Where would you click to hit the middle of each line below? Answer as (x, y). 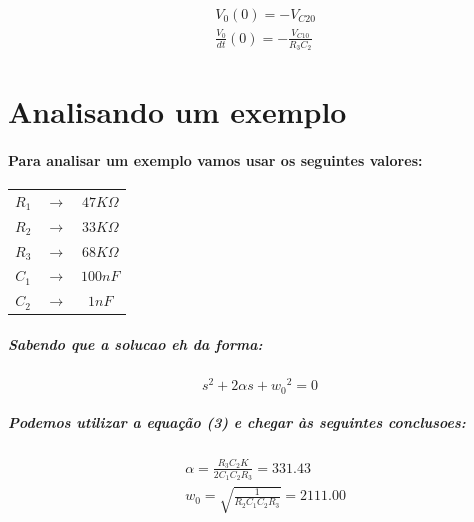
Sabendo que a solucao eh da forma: (135, 344)
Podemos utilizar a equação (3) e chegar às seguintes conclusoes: (237, 422)
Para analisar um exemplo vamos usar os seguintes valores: (215, 159)
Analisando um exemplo (177, 111)
